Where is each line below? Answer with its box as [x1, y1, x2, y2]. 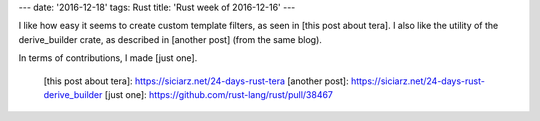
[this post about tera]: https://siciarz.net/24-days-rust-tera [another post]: [43, 75, 349, 87]
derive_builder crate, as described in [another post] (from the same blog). [18, 33, 322, 45]
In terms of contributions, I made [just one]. [18, 52, 198, 64]
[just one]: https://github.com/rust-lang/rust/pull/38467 [104, 88, 334, 100]
